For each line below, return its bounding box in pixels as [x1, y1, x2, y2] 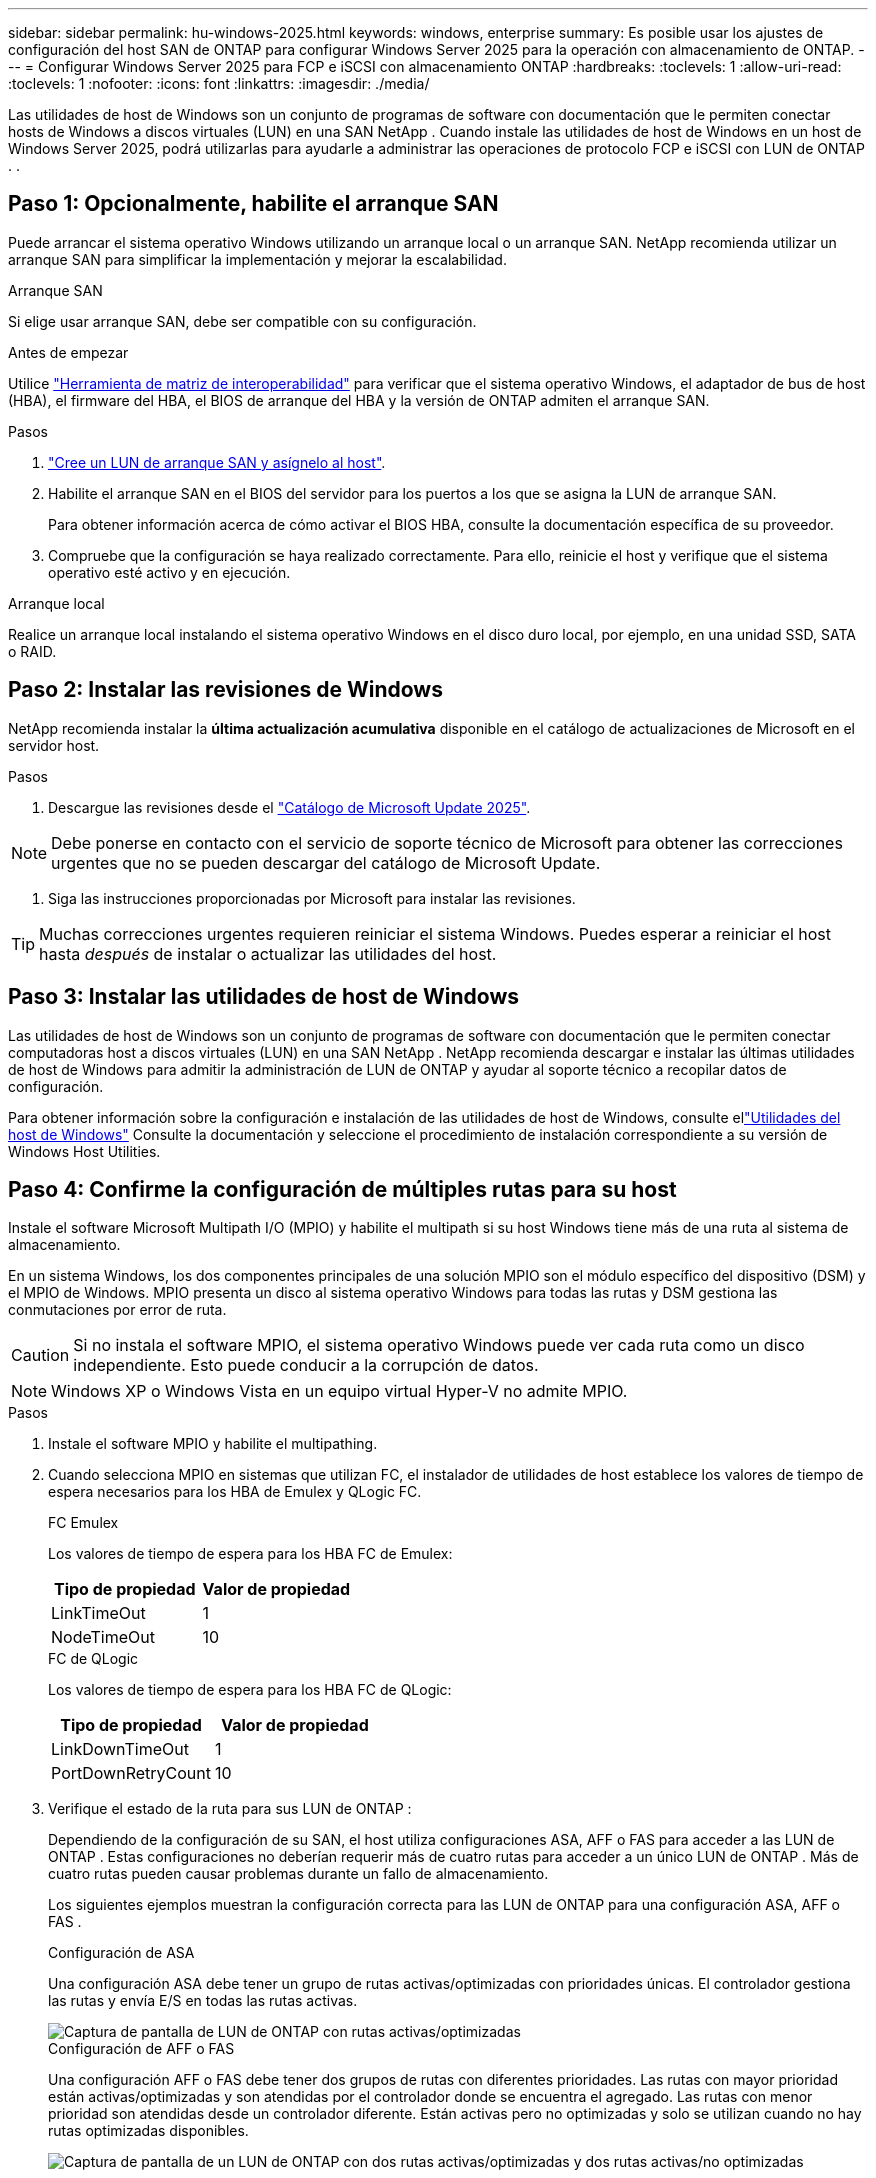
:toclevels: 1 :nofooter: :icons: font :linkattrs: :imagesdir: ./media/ [8, 75, 430, 92]
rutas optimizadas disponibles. [48, 2122, 249, 2140]
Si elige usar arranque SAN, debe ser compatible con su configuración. [8, 312, 477, 330]
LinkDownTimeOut [51, 1739, 189, 1760]
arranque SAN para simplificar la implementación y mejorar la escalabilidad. [8, 250, 507, 268]
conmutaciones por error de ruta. [8, 1301, 227, 1319]
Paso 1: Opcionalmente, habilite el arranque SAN [8, 191, 499, 217]
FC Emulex [48, 1514, 119, 1532]
